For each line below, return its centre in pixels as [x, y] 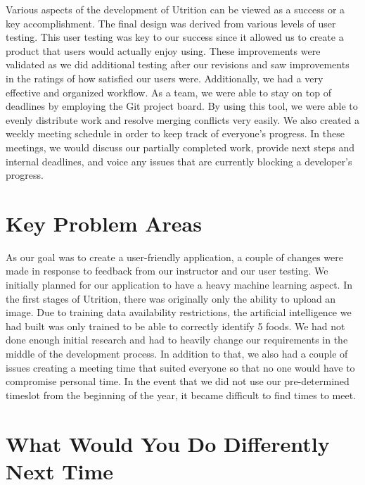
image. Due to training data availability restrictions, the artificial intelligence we [179, 312]
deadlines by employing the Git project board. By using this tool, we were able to [182, 106]
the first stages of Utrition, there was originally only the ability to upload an [171, 298]
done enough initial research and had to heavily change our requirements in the [177, 340]
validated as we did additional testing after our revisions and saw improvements [178, 64]
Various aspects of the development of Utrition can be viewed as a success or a [175, 9]
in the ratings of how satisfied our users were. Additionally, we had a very [165, 78]
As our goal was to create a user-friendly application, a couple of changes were [174, 257]
